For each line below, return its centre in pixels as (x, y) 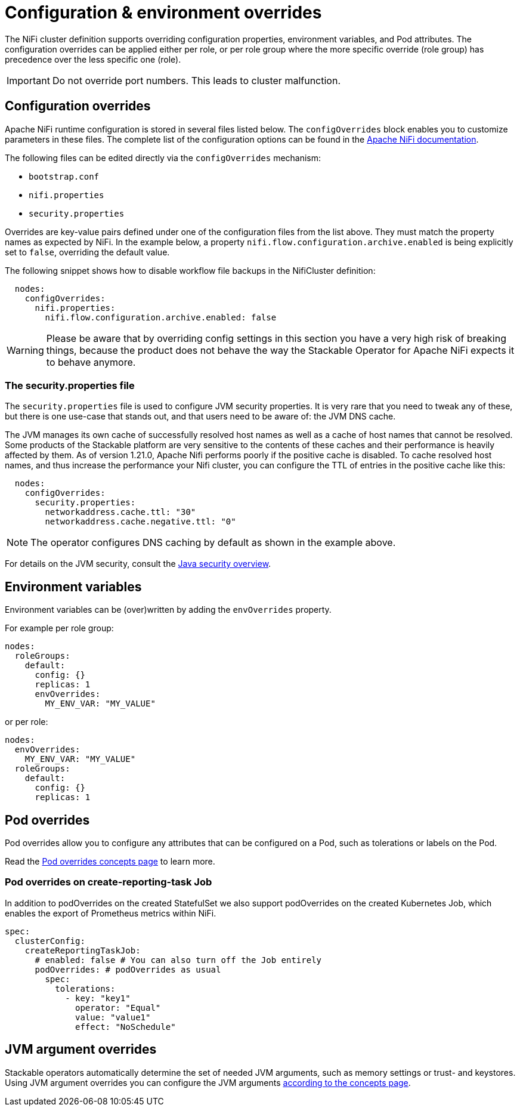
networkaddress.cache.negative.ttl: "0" (140, 522)
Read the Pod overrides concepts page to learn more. (110, 862)
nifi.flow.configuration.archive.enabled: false (161, 317)
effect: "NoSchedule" (126, 1027)
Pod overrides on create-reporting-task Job (109, 882)
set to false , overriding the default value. (87, 252)
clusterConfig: (50, 941)
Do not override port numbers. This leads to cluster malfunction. (196, 80)
